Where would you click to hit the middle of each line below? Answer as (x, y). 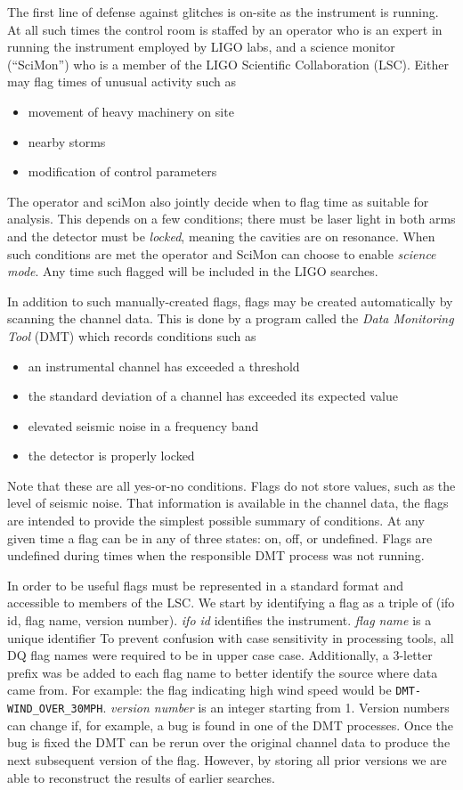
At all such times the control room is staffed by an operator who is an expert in (225, 29)
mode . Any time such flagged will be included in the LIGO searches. (193, 271)
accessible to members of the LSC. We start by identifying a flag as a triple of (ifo (231, 603)
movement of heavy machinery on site (131, 111)
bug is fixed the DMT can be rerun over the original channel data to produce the (229, 742)
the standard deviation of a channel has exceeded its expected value (213, 396)
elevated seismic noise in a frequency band (143, 425)
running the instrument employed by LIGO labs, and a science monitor (201, 47)
